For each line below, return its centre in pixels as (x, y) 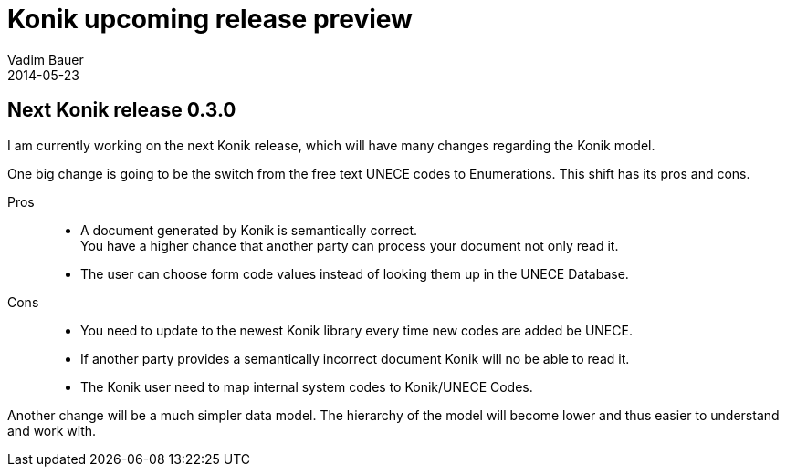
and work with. (52, 430)
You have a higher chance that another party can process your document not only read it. (350, 245)
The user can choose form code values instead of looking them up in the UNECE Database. (355, 273)
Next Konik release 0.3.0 (122, 110)
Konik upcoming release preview (210, 19)
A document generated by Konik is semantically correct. (249, 230)
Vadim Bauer (46, 59)
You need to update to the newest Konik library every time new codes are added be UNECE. (356, 330)
